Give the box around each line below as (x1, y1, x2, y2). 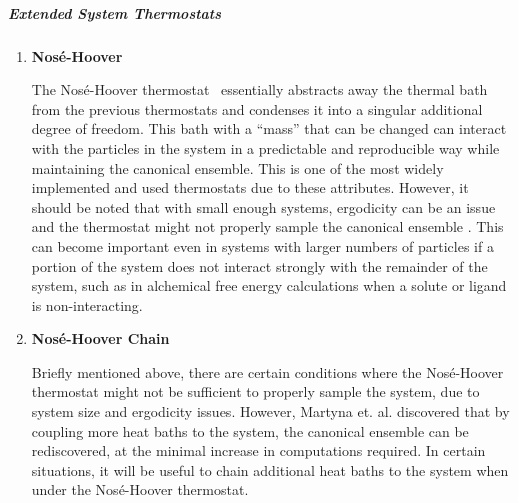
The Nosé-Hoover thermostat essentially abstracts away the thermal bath (31, 79, 488, 100)
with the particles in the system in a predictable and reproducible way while (31, 137, 500, 158)
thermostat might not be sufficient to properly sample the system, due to (31, 381, 480, 402)
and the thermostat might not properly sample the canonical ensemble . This (31, 216, 504, 237)
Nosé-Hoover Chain (31, 328, 170, 349)
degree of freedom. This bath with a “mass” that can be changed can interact (31, 118, 507, 139)
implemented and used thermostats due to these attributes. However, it (31, 177, 469, 198)
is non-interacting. (31, 294, 143, 315)
